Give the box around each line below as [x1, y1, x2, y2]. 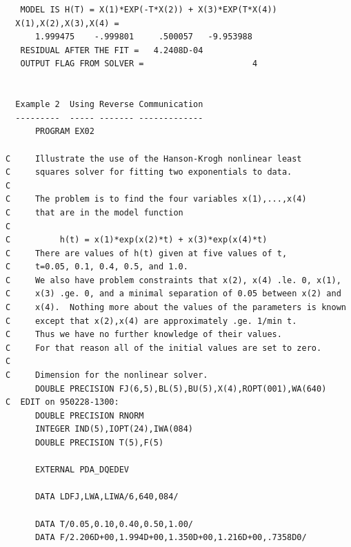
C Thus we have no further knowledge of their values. [6, 329, 282, 340]
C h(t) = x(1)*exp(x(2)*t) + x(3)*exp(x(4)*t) [6, 235, 268, 245]
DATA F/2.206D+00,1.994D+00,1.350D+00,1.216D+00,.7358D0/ [34, 532, 307, 543]
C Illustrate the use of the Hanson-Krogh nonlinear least [6, 153, 302, 164]
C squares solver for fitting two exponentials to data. [6, 167, 292, 177]
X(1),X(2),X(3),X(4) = [15, 18, 119, 28]
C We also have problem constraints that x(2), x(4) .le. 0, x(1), [6, 275, 341, 285]
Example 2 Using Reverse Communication [15, 99, 203, 110]
